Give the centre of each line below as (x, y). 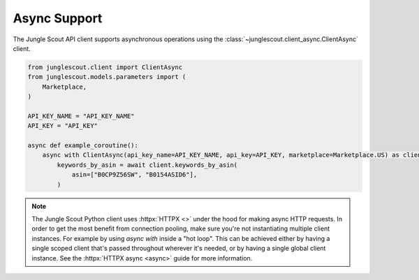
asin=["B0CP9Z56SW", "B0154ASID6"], (134, 175)
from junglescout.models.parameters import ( (107, 77)
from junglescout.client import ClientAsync (105, 67)
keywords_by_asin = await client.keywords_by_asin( (147, 165)
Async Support (58, 18)
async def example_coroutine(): (83, 146)
